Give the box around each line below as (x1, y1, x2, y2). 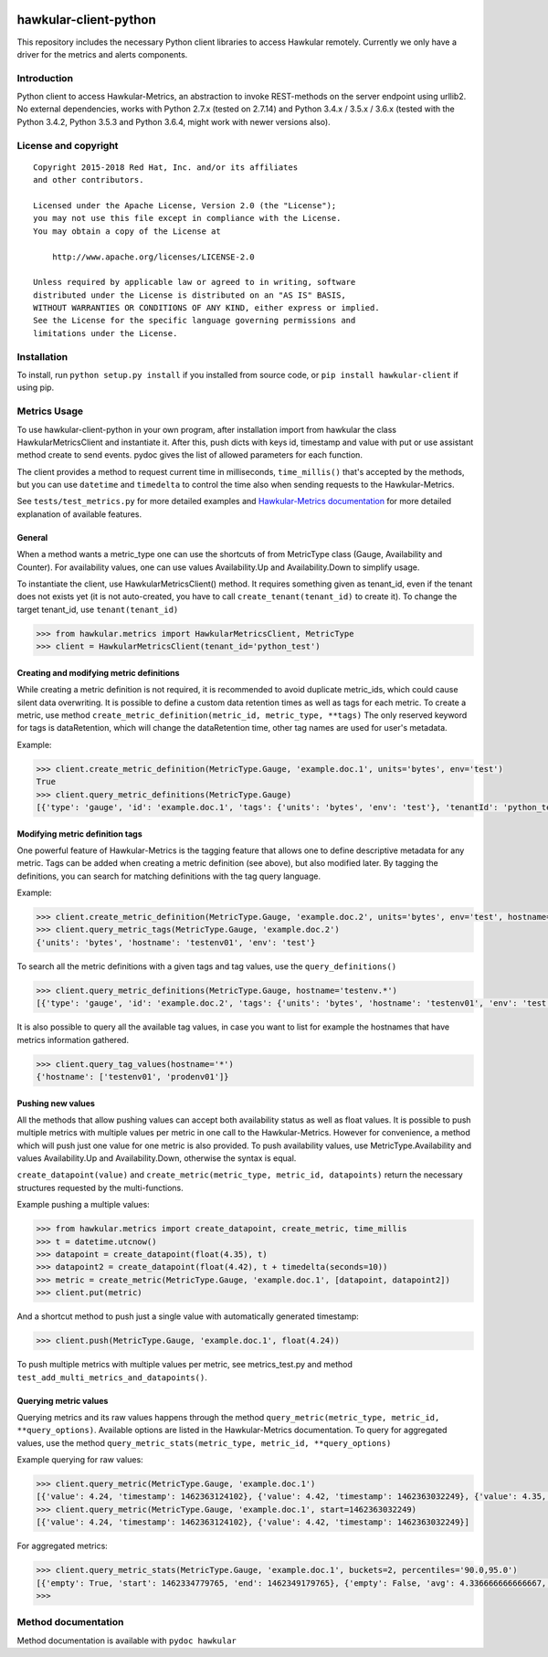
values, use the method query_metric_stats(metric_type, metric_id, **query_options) (16, 1437, 392, 1448)
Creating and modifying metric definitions (16, 667, 180, 678)
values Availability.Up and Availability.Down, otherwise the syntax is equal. (16, 1153, 297, 1164)
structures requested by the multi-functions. (16, 1182, 184, 1193)
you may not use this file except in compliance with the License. (33, 213, 342, 224)
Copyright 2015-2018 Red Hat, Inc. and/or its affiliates (33, 162, 299, 173)
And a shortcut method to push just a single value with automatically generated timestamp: (16, 1311, 360, 1322)
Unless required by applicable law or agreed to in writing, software (33, 277, 356, 288)
